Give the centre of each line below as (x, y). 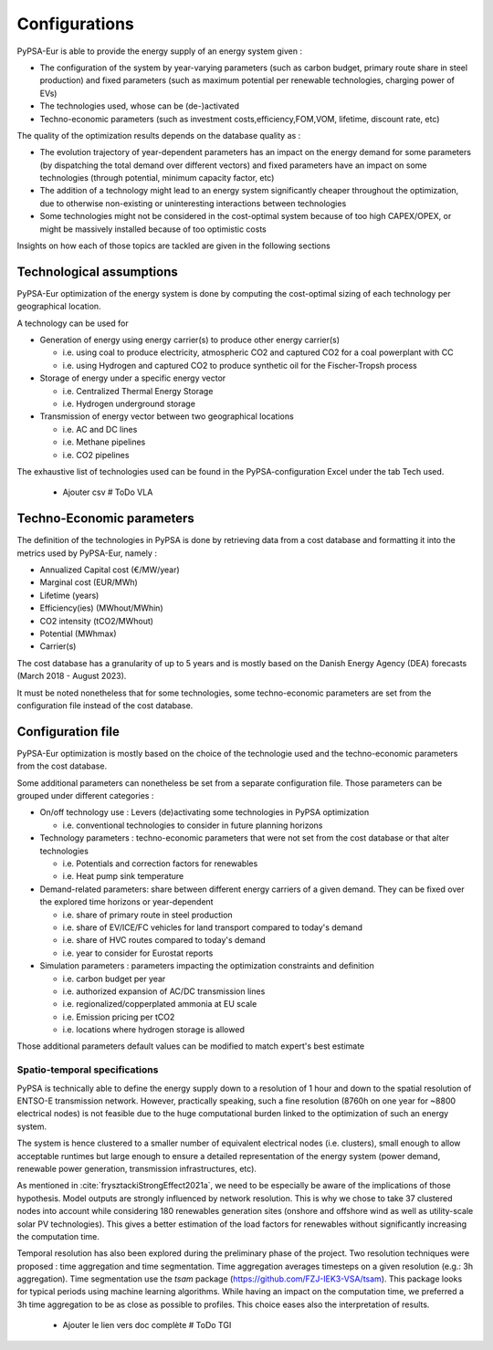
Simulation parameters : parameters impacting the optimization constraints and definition (207, 966)
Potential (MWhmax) (78, 633)
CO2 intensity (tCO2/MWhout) (97, 621)
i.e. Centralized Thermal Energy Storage (138, 391)
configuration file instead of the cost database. (105, 705)
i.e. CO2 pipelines (96, 455)
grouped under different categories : (85, 796)
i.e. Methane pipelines (104, 442)
